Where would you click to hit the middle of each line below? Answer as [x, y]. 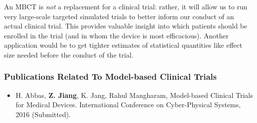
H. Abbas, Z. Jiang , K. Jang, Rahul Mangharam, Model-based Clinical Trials [134, 95]
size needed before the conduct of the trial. [69, 54]
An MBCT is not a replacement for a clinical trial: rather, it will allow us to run [126, 6]
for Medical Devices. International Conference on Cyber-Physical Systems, [128, 105]
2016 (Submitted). [43, 114]
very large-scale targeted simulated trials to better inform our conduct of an [119, 16]
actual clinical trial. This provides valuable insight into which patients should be [126, 26]
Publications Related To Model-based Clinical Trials [110, 77]
